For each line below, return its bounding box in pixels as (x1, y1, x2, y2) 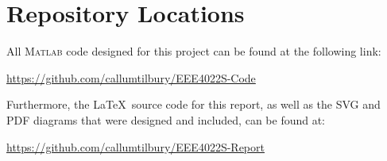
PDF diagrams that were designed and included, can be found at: (6, 111, 326, 128)
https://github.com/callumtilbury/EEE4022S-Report (6, 138, 265, 155)
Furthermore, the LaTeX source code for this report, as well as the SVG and (6, 96, 381, 113)
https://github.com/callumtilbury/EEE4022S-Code (6, 69, 256, 86)
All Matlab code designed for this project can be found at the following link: (6, 43, 381, 59)
